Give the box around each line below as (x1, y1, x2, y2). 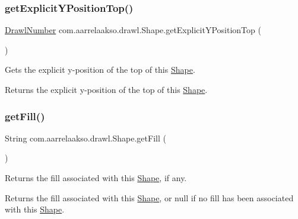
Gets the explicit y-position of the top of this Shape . (5, 63, 195, 76)
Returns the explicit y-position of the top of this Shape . (5, 83, 208, 95)
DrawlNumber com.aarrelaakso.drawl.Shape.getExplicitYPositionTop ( (5, 24, 261, 36)
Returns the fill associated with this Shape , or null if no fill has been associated (5, 191, 294, 204)
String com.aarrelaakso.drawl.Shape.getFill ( (5, 131, 166, 144)
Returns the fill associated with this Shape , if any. (5, 172, 187, 183)
